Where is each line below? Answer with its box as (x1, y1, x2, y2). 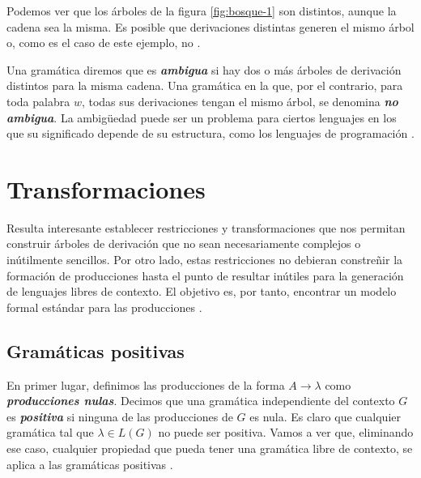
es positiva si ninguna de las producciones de (6, 408, 233, 425)
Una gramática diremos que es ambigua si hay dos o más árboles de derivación (6, 61, 402, 78)
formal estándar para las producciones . (6, 298, 202, 315)
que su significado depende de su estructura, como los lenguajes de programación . (6, 125, 415, 142)
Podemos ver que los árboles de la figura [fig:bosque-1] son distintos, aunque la (6, 2, 397, 19)
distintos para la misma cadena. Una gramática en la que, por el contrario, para (6, 77, 403, 94)
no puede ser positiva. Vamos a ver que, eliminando (158, 424, 414, 441)
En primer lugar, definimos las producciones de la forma (6, 376, 285, 393)
